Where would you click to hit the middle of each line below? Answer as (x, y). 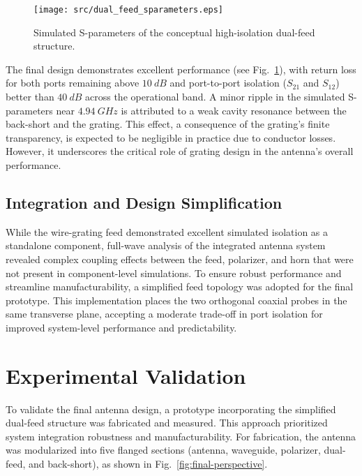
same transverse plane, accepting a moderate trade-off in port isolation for (164, 314)
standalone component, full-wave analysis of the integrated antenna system (166, 245)
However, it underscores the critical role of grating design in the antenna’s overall (180, 151)
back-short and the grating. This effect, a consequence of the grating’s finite (168, 124)
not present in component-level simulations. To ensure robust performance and (174, 273)
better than (30, 97)
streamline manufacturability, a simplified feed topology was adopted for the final (180, 287)
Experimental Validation (126, 375)
